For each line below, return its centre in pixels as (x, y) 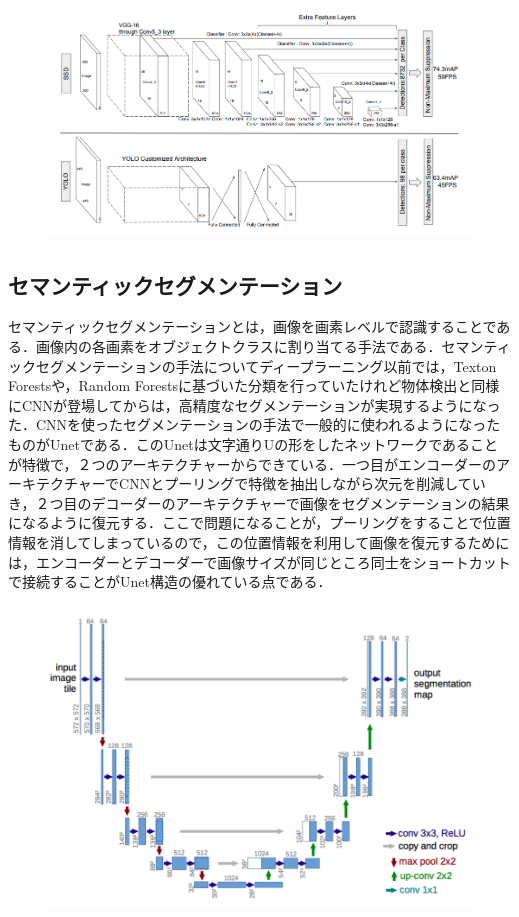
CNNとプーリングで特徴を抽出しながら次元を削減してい (302, 483)
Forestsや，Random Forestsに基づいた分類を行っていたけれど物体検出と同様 (254, 385)
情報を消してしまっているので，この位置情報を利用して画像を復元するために (259, 541)
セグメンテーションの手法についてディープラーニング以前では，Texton (266, 365)
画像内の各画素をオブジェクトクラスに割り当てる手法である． (238, 346)
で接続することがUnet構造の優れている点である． (170, 581)
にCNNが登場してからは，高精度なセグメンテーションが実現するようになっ (254, 404)
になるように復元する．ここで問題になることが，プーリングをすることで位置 (259, 522)
